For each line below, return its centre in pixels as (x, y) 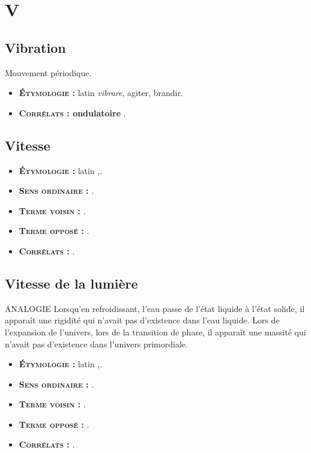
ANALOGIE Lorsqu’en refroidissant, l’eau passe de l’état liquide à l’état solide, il (155, 308)
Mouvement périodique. (48, 72)
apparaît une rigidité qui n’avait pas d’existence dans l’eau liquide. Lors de (142, 320)
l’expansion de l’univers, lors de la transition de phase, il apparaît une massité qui (155, 331)
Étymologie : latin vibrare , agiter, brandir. (101, 93)
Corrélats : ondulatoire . (72, 112)
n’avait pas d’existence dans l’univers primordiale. (96, 343)
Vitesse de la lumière (71, 283)
